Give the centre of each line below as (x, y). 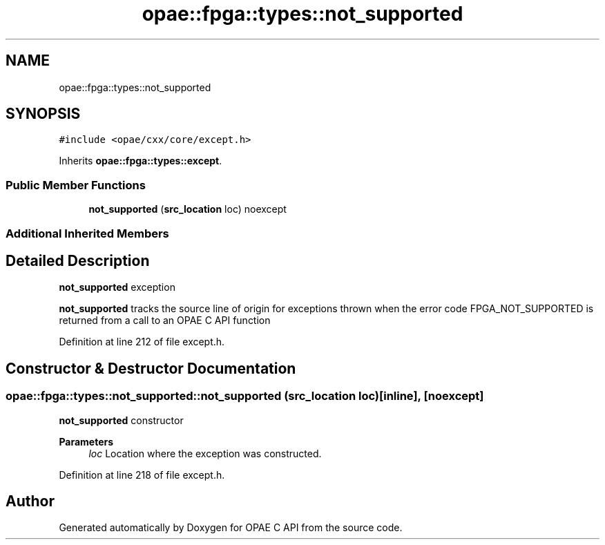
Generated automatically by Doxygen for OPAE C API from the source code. (231, 528)
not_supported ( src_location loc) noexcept (188, 209)
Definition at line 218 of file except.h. (142, 475)
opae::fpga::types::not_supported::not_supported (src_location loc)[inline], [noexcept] (245, 396)
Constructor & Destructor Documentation (151, 368)
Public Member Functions (76, 185)
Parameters (86, 441)
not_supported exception (117, 287)
